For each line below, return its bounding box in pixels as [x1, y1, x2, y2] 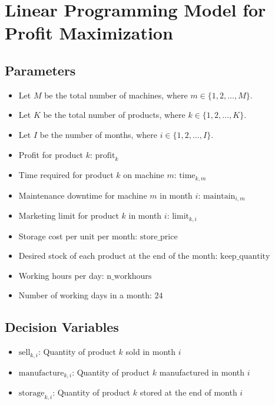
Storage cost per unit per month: [18, 229, 138, 242]
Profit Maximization [5, 21, 173, 45]
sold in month [125, 345, 176, 358]
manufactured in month [159, 366, 245, 378]
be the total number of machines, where [44, 88, 188, 101]
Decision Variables [5, 318, 119, 336]
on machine [123, 169, 164, 181]
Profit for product [18, 148, 84, 160]
